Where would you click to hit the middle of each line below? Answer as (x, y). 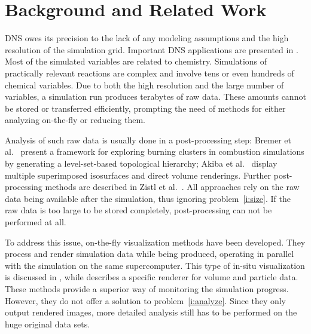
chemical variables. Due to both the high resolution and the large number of (144, 85)
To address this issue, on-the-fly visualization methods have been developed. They (155, 242)
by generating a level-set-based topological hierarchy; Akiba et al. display (141, 163)
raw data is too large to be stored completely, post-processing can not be (138, 210)
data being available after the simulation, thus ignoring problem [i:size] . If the (148, 198)
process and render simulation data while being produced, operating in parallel (150, 254)
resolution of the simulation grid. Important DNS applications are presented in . (152, 49)
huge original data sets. (48, 324)
